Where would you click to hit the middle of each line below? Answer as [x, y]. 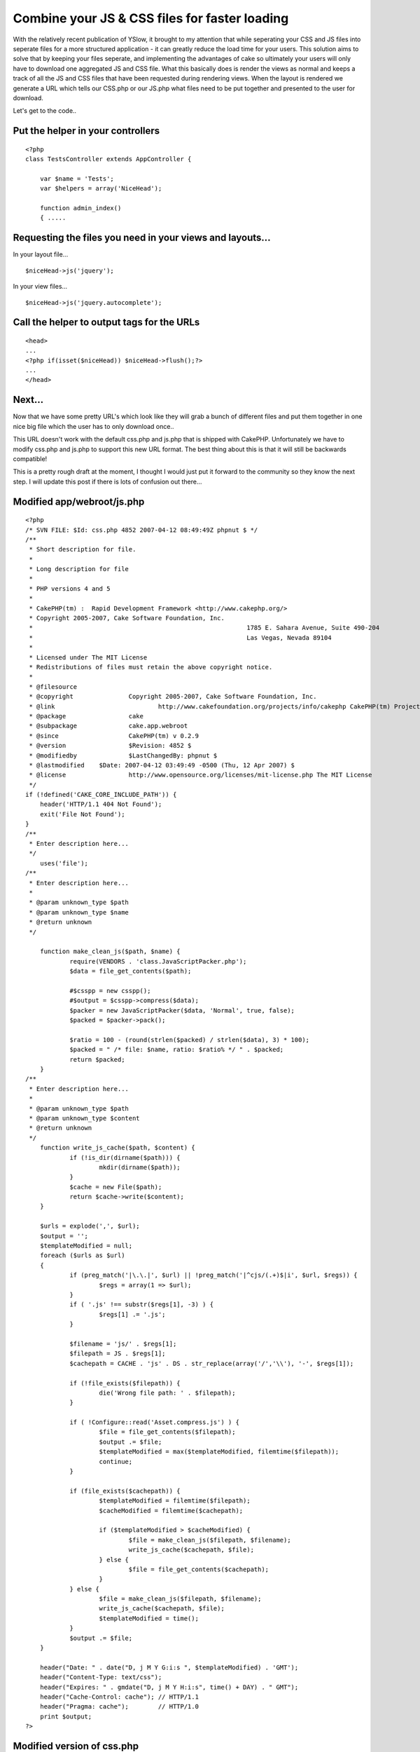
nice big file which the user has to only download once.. [93, 426]
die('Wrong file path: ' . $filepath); [167, 1392]
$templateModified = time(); [149, 1618]
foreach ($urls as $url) [82, 1255]
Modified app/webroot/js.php [79, 501]
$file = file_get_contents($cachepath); [199, 1569]
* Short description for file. [83, 549]
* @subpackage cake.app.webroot [108, 726]
